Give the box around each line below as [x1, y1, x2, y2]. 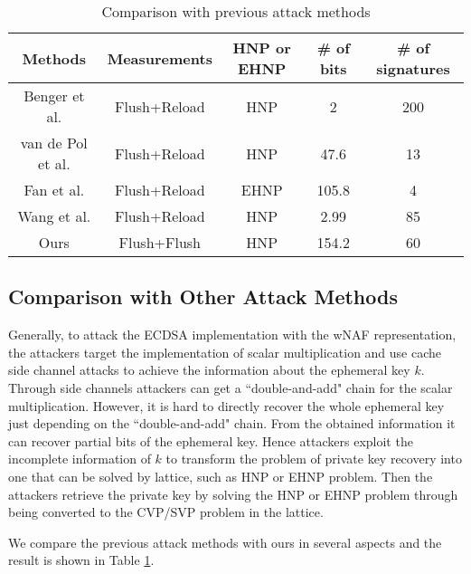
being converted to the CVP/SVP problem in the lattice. [8, 502, 324, 521]
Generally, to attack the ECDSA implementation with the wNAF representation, [8, 325, 457, 344]
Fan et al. [24, 179, 85, 200]
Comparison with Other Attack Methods [8, 282, 398, 311]
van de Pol [20, 132, 88, 153]
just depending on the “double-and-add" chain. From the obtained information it [8, 414, 456, 433]
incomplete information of [8, 449, 151, 468]
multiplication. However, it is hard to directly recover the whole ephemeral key [8, 396, 445, 415]
